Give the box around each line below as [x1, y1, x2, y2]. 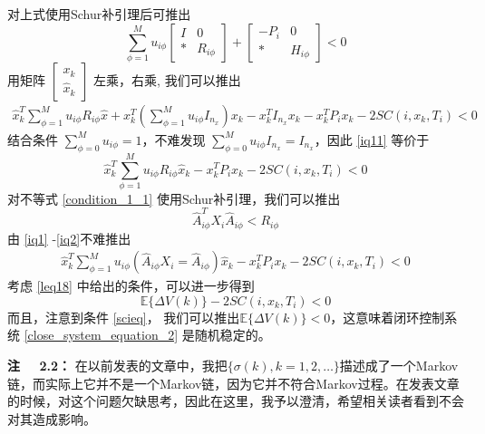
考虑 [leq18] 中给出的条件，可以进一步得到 [7, 276, 255, 295]
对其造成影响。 [7, 409, 96, 428]
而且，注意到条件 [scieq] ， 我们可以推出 [7, 307, 240, 326]
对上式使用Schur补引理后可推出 [7, 5, 191, 23]
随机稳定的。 [194, 325, 271, 344]
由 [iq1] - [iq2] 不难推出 [7, 228, 131, 247]
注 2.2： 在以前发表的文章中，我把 [7, 356, 228, 375]
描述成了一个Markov [339, 356, 459, 375]
